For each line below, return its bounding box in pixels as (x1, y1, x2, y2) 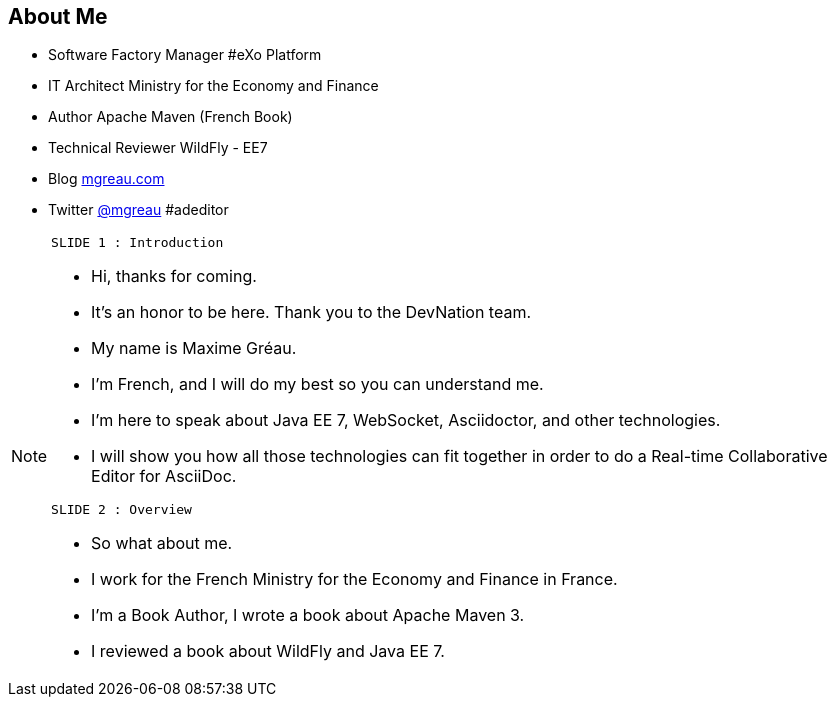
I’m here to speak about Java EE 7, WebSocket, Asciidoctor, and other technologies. (91, 410, 721, 431)
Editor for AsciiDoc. (91, 466, 237, 487)
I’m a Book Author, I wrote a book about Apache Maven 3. (91, 605, 525, 626)
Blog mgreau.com (48, 170, 165, 188)
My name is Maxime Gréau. (91, 338, 297, 359)
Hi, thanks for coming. (91, 266, 257, 287)
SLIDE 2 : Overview (51, 502, 192, 518)
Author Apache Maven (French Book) (48, 108, 293, 126)
